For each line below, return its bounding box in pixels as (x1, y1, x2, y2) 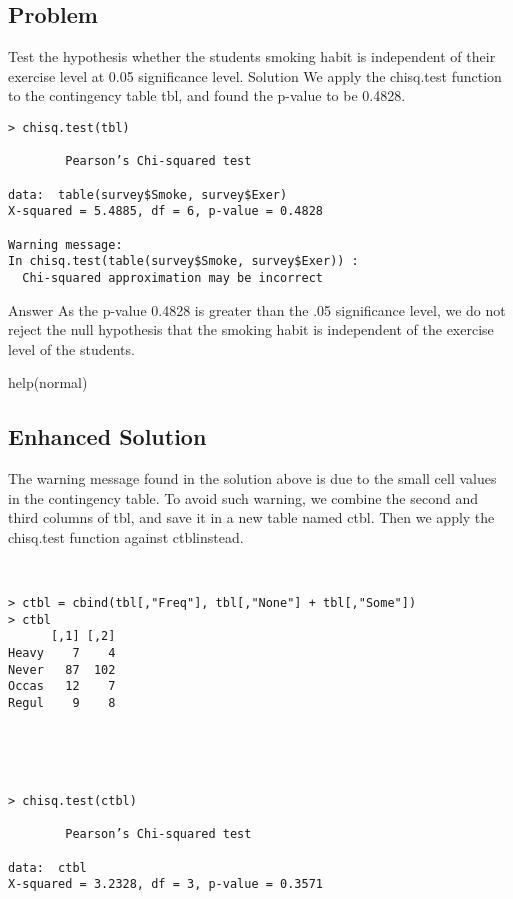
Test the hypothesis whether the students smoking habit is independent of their (8, 46, 496, 67)
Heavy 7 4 (8, 646, 116, 661)
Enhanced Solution (8, 421, 207, 452)
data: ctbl (8, 860, 87, 875)
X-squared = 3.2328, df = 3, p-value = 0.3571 (8, 877, 323, 892)
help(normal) (8, 372, 88, 393)
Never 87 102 (8, 662, 116, 677)
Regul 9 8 (8, 696, 116, 711)
